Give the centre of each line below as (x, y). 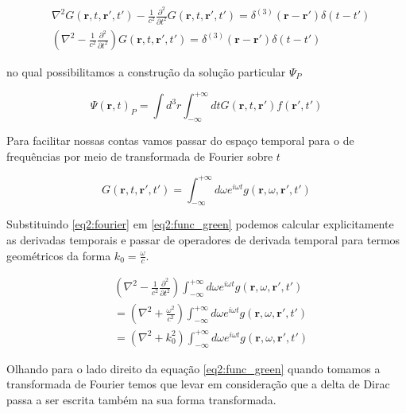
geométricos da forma (59, 255)
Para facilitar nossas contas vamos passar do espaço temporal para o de (180, 140)
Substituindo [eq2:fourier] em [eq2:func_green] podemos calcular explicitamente (200, 224)
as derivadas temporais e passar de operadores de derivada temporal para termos (203, 239)
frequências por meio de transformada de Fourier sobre (140, 156)
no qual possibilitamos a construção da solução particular (146, 72)
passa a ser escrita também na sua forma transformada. (141, 399)
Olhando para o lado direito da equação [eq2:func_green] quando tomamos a (193, 368)
